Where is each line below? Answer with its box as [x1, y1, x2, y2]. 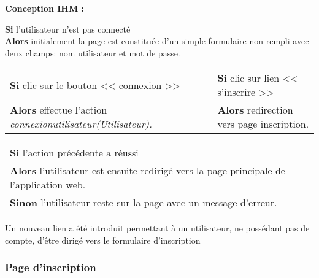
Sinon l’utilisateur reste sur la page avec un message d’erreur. [10, 195, 277, 210]
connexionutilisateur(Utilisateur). [10, 117, 152, 131]
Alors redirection [217, 102, 293, 117]
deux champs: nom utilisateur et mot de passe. [5, 46, 180, 59]
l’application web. [10, 177, 86, 192]
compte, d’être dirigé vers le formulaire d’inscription [5, 233, 201, 246]
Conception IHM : [5, 2, 85, 14]
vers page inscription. [217, 117, 309, 131]
